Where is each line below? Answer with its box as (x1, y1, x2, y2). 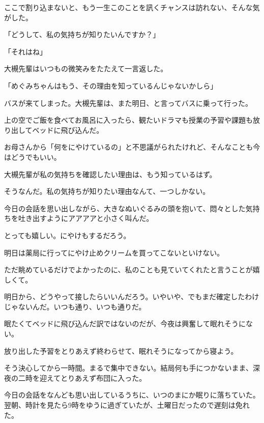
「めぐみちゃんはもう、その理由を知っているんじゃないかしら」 (4, 80, 218, 91)
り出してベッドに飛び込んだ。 (4, 124, 104, 135)
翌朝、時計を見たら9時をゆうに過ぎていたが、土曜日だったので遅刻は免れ (4, 400, 250, 410)
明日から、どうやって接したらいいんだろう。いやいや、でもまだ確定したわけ (4, 291, 259, 302)
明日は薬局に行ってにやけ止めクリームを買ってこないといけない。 (4, 247, 224, 258)
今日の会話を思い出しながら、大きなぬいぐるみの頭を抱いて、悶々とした (4, 203, 246, 213)
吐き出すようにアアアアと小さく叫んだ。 (18, 213, 154, 223)
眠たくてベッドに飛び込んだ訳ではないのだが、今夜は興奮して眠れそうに (4, 318, 246, 329)
